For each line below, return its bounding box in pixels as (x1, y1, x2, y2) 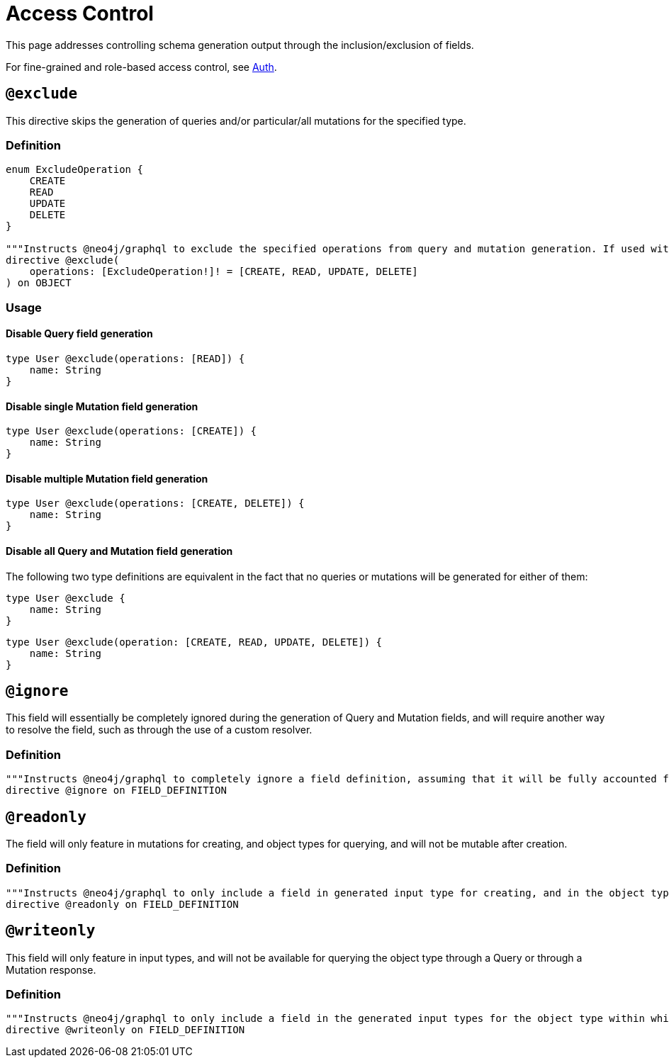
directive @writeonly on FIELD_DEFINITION (6, 1024, 245, 1036)
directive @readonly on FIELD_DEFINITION (6, 898, 239, 910)
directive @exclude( (6, 254, 120, 266)
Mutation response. (6, 963, 96, 976)
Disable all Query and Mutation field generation (6, 544, 233, 557)
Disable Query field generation (6, 327, 153, 340)
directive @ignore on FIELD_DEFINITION (6, 784, 227, 797)
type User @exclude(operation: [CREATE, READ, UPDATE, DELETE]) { (6, 636, 383, 648)
